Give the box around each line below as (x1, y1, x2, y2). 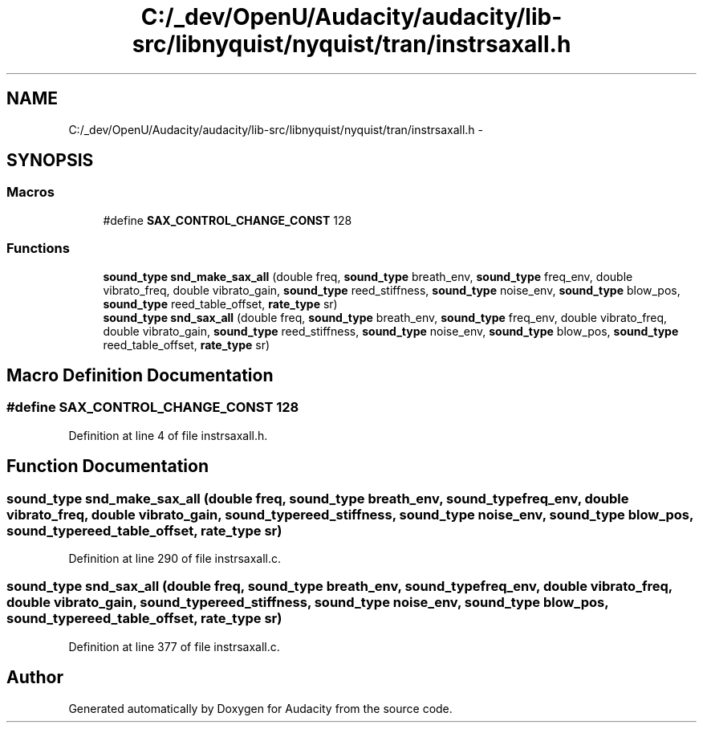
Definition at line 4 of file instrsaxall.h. (68, 428, 268, 442)
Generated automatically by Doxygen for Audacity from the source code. (68, 701, 453, 715)
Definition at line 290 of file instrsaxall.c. (68, 552, 282, 565)
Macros (6, 184, 55, 201)
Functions (6, 240, 70, 257)
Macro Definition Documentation (6, 364, 274, 385)
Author (6, 667, 63, 688)
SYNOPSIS (6, 150, 94, 171)
